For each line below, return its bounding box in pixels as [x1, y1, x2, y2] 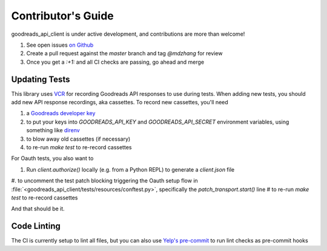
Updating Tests [11, 74, 70, 84]
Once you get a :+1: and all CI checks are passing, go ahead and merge [26, 58, 205, 65]
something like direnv [26, 127, 80, 134]
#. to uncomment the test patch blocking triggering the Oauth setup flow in [11, 177, 198, 184]
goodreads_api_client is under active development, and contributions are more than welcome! [11, 30, 245, 38]
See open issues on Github [26, 41, 94, 49]
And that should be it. [11, 205, 65, 212]
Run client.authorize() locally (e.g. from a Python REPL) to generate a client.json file [26, 166, 235, 173]
